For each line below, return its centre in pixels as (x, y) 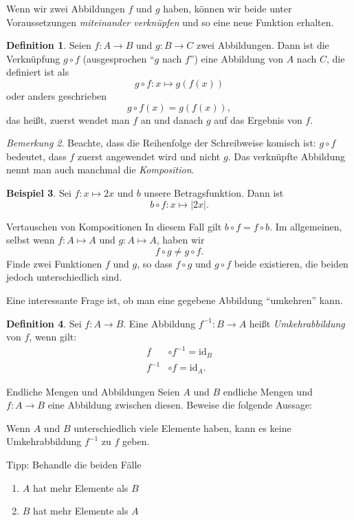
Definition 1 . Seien (49, 45)
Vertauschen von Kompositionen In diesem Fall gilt (114, 226)
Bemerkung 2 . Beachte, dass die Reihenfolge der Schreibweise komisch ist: (161, 143)
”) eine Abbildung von (236, 58)
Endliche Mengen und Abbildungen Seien (93, 391)
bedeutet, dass (36, 156)
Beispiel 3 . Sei (39, 192)
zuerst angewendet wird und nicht (149, 156)
